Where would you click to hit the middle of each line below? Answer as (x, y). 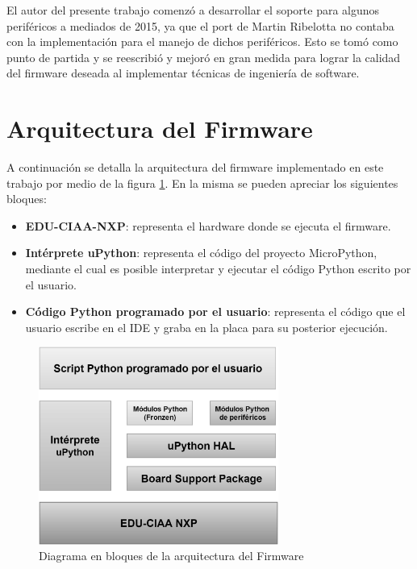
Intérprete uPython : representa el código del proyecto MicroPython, (201, 253)
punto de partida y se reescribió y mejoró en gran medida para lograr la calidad (204, 57)
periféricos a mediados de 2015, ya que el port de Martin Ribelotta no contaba (200, 25)
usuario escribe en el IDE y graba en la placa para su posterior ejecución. (206, 327)
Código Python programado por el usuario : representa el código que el (215, 311)
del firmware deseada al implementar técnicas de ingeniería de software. (183, 73)
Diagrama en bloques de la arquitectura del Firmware (171, 556)
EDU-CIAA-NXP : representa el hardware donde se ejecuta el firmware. (208, 225)
